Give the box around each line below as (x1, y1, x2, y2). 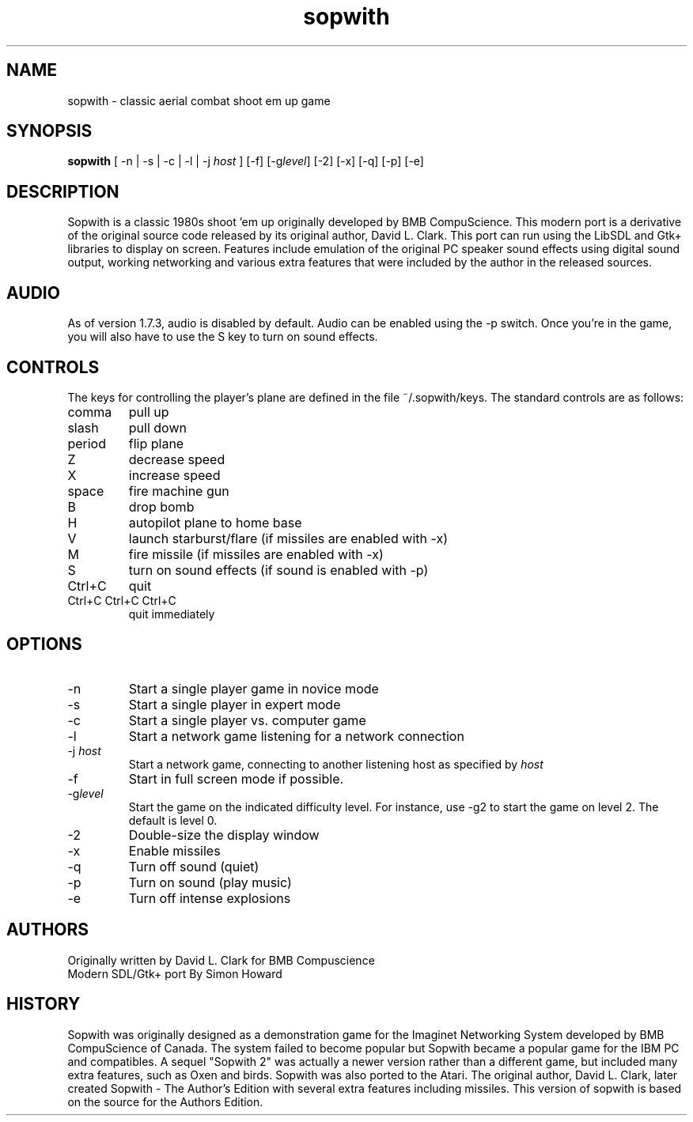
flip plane (128, 435, 184, 451)
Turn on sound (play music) (128, 874, 292, 890)
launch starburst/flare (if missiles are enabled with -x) (128, 530, 449, 546)
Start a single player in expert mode (128, 696, 341, 712)
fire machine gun (128, 482, 229, 499)
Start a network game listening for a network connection (128, 727, 464, 744)
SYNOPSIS (6, 121, 93, 142)
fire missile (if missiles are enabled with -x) (128, 546, 384, 562)
